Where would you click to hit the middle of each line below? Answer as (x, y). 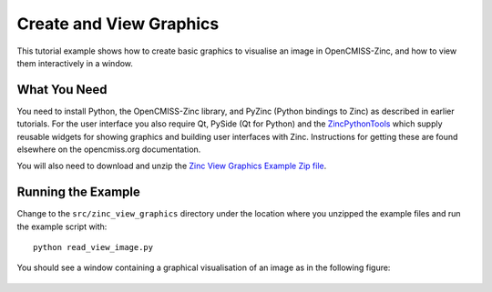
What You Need (62, 90)
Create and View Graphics (118, 24)
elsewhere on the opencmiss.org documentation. (109, 149)
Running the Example (79, 192)
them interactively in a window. (75, 63)
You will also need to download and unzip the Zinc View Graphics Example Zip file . (172, 166)
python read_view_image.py (93, 247)
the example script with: (62, 227)
